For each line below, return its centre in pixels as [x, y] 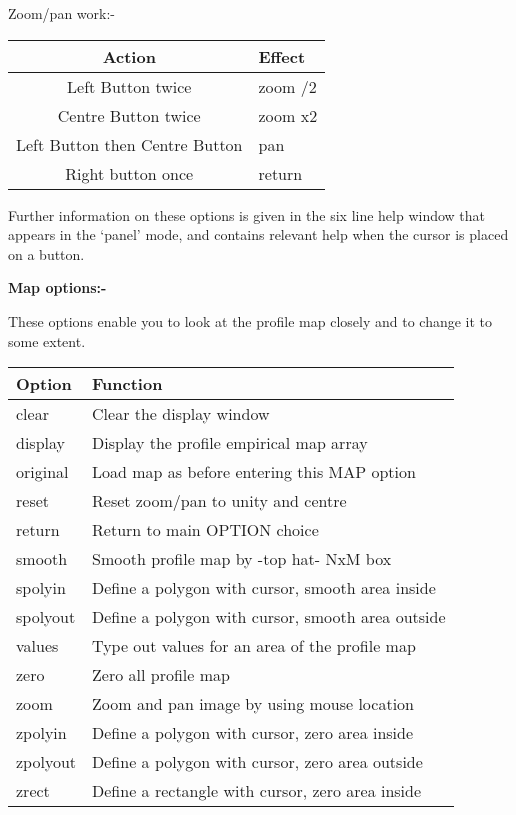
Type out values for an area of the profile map [254, 646]
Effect [282, 56]
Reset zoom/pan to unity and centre [219, 501]
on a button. [46, 253]
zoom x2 [288, 115]
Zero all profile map [161, 675]
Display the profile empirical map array [230, 443]
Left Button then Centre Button [129, 144]
